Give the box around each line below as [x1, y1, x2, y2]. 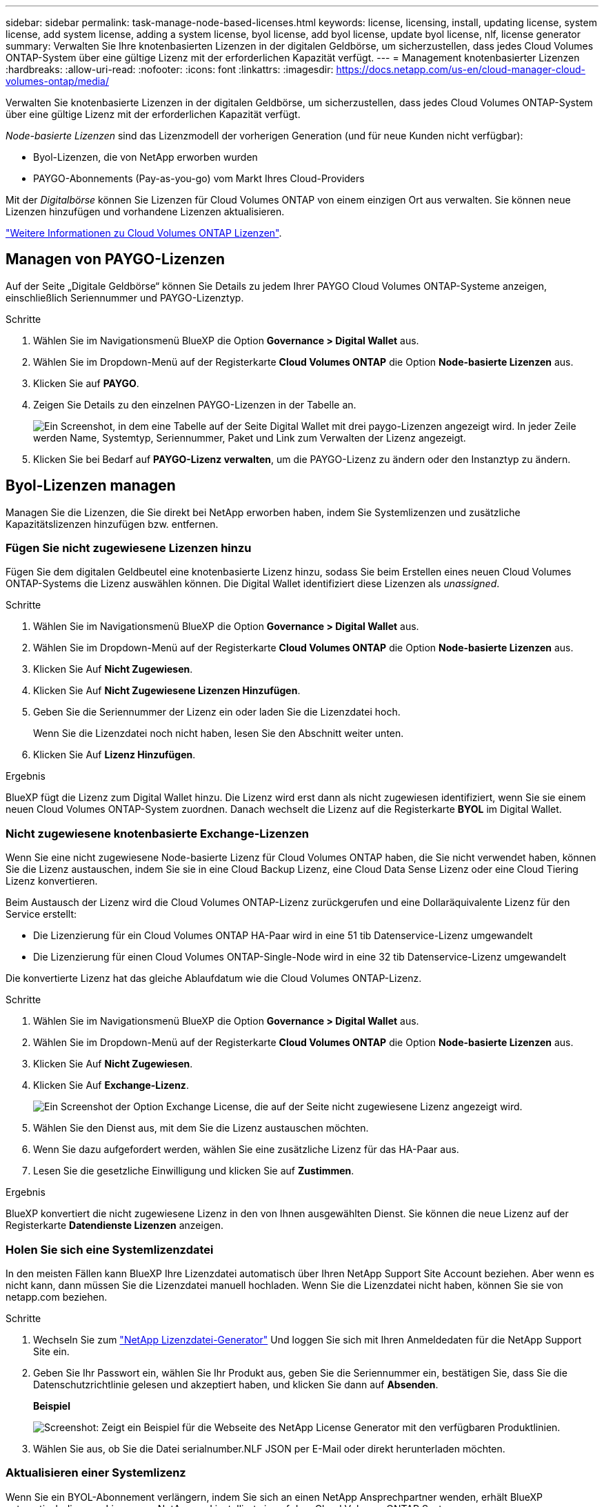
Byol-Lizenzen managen [6, 477, 176, 495]
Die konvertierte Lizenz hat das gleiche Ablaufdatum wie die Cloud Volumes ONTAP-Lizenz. [6, 972, 422, 985]
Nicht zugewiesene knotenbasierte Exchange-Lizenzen [6, 826, 309, 840]
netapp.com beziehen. [6, 1290, 108, 1303]
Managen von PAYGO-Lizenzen [6, 250, 225, 268]
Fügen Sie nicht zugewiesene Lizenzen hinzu [6, 541, 252, 555]
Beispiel [33, 1399, 70, 1412]
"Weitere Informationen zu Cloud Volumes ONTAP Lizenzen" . [6, 227, 282, 239]
